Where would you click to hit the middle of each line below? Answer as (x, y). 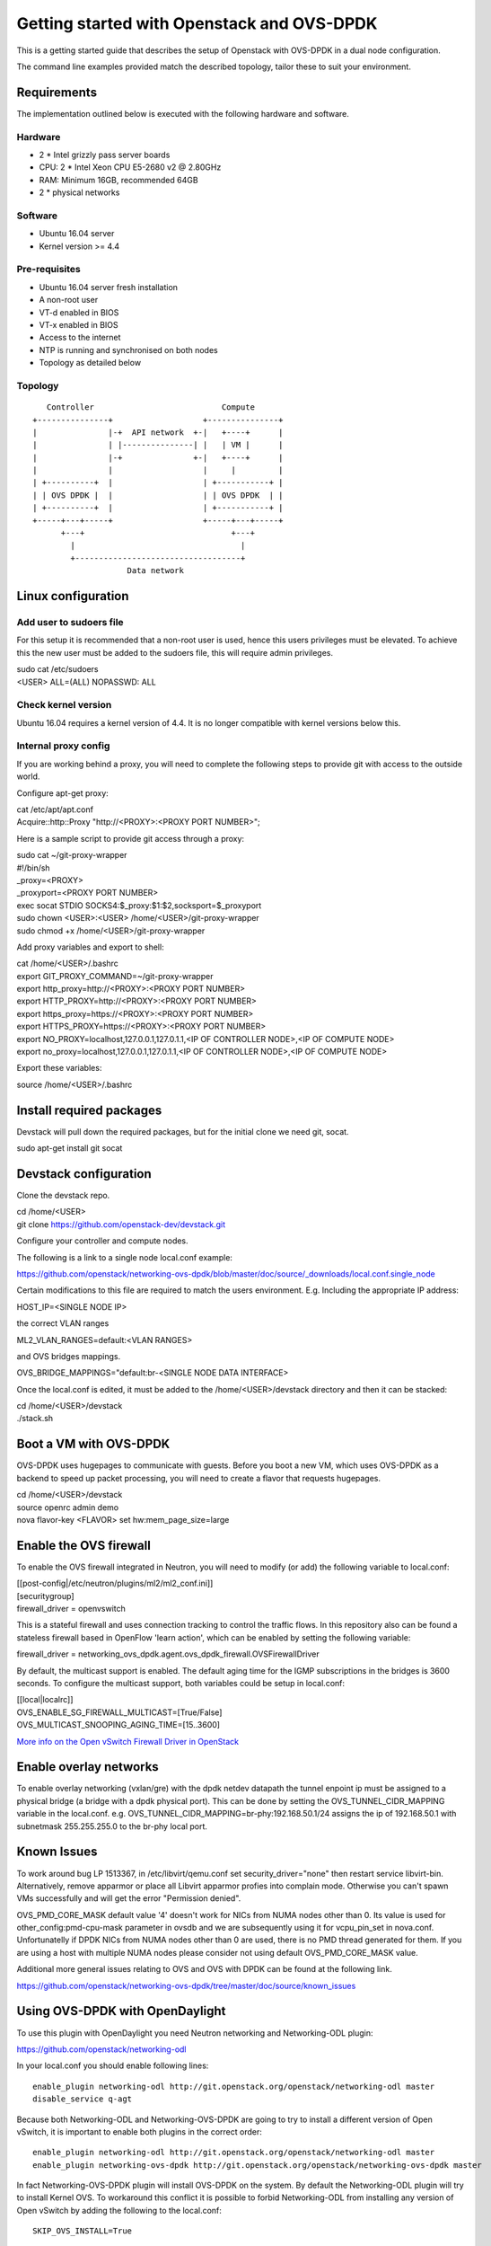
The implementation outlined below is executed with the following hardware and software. (183, 113)
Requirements (57, 92)
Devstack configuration (84, 1174)
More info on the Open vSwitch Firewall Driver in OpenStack (128, 1741)
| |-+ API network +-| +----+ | (158, 432)
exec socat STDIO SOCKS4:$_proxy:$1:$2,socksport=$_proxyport (139, 905)
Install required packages (89, 1110)
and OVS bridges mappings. (69, 1356)
